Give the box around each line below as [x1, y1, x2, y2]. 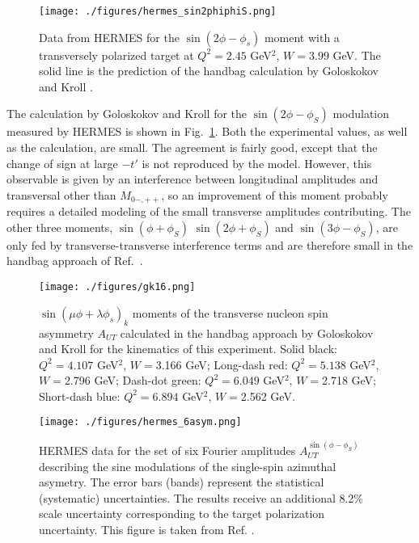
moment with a [264, 28, 340, 45]
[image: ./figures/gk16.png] [39, 281, 196, 293]
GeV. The [332, 46, 381, 63]
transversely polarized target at [39, 46, 194, 63]
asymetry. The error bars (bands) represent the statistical [39, 474, 324, 490]
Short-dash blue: [39, 387, 121, 404]
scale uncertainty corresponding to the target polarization [39, 505, 325, 522]
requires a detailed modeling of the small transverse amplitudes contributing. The [6, 203, 411, 220]
